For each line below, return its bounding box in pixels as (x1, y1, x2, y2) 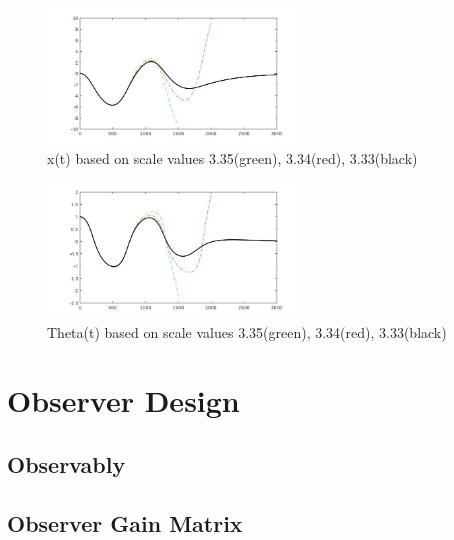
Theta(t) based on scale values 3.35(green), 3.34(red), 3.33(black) (47, 321, 447, 342)
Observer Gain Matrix (7, 507, 243, 538)
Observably (7, 449, 126, 480)
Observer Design (7, 380, 240, 421)
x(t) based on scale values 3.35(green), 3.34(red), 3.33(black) (47, 147, 418, 168)
